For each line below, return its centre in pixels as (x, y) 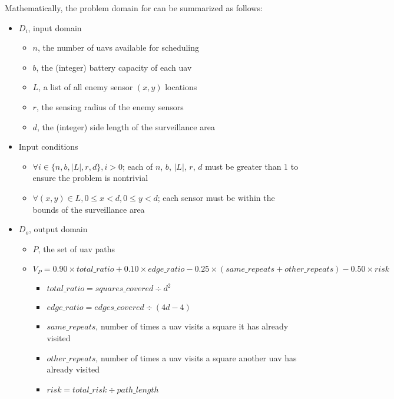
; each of (138, 166)
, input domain (55, 27)
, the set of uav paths (77, 248)
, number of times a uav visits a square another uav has (196, 357)
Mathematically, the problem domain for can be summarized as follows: (134, 8)
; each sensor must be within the (216, 197)
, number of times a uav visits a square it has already (192, 326)
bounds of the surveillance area (89, 209)
